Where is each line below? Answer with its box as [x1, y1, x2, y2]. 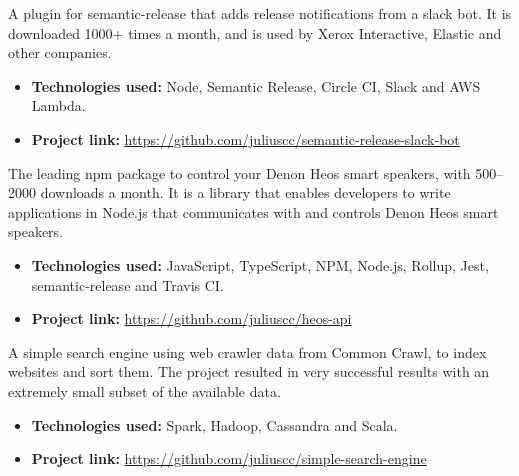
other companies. [8, 42, 112, 63]
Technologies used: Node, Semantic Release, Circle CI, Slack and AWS [31, 75, 481, 96]
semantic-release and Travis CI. [31, 274, 224, 295]
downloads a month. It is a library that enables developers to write [40, 182, 451, 203]
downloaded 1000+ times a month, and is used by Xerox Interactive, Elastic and [8, 22, 502, 43]
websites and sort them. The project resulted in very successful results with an [8, 361, 490, 382]
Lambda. [31, 95, 86, 116]
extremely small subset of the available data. [8, 380, 281, 401]
